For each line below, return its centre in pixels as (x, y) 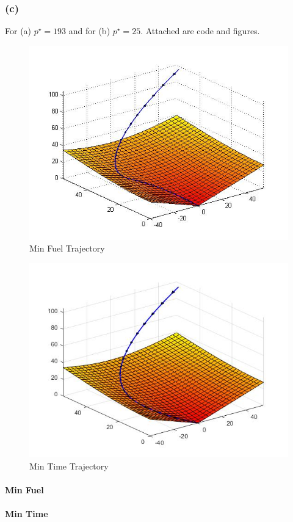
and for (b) (89, 31)
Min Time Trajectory (69, 466)
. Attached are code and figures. (200, 31)
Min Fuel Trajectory (67, 248)
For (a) (18, 31)
